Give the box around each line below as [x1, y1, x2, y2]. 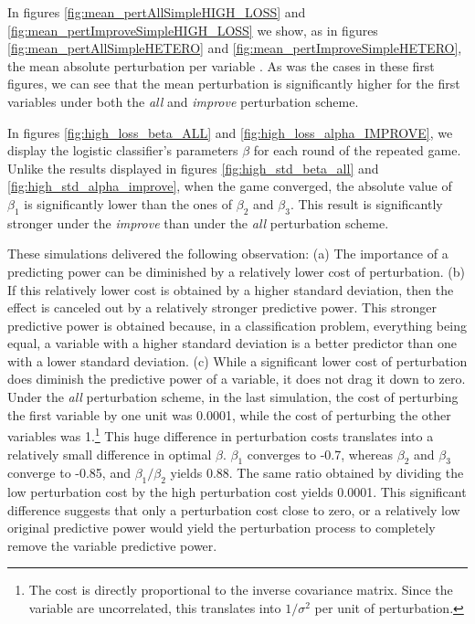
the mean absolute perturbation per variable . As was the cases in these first [7, 56, 435, 75]
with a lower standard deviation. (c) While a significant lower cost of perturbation [7, 351, 468, 370]
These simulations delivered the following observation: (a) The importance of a [7, 244, 449, 263]
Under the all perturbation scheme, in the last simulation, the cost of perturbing [7, 387, 459, 407]
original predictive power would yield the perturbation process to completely [7, 518, 436, 537]
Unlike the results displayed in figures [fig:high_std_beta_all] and [7, 158, 379, 177]
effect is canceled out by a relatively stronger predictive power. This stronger [7, 298, 437, 317]
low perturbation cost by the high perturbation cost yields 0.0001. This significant [7, 482, 467, 502]
